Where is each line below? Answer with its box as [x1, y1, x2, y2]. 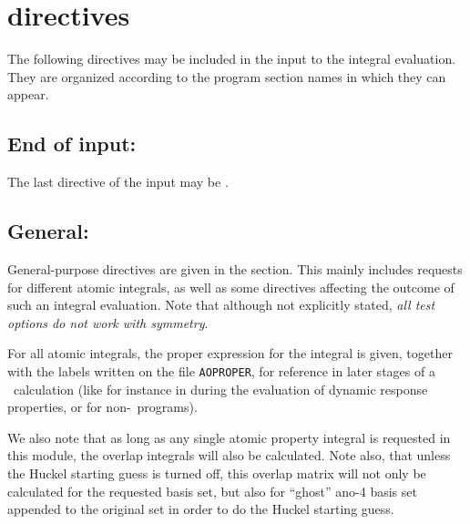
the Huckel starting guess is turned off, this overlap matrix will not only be [7, 463, 426, 482]
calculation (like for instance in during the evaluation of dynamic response [13, 379, 428, 398]
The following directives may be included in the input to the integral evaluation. [7, 49, 456, 68]
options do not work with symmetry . [7, 313, 209, 332]
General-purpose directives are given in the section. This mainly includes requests [7, 259, 463, 278]
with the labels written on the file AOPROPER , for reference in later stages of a [7, 361, 435, 380]
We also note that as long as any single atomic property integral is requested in [7, 427, 451, 447]
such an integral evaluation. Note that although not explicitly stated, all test [7, 295, 435, 314]
